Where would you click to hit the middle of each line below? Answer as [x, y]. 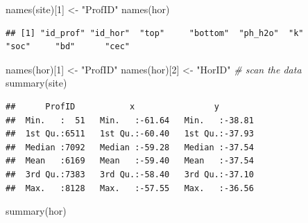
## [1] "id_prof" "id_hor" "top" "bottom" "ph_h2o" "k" [155, 33]
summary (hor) [36, 211]
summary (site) [36, 83]
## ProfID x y [112, 106]
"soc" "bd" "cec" [68, 47]
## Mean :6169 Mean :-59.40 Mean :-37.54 [130, 161]
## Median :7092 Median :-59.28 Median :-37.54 [130, 147]
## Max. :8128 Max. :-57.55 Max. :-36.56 [130, 188]
